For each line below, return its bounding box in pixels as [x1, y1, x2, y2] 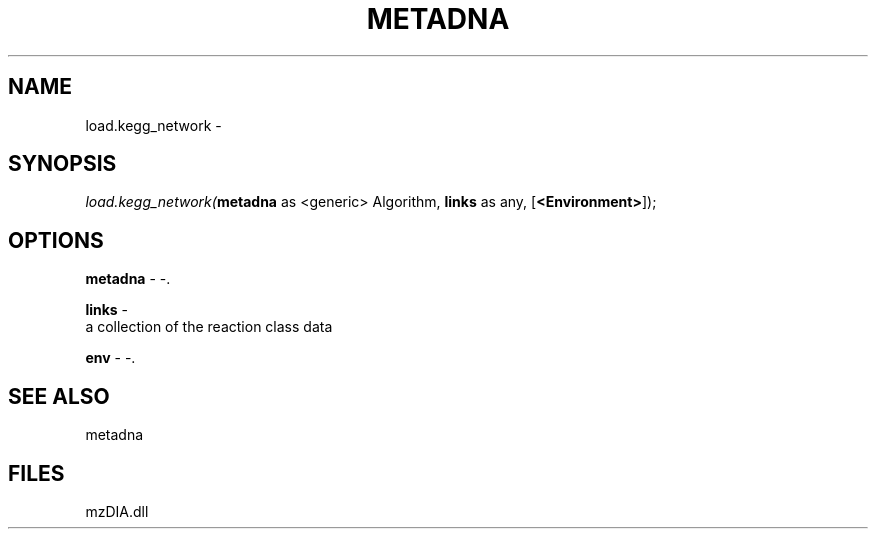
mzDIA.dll [85, 502, 149, 520]
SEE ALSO [8, 383, 110, 409]
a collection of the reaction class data [85, 318, 333, 336]
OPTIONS [8, 227, 104, 253]
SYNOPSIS [8, 151, 117, 177]
